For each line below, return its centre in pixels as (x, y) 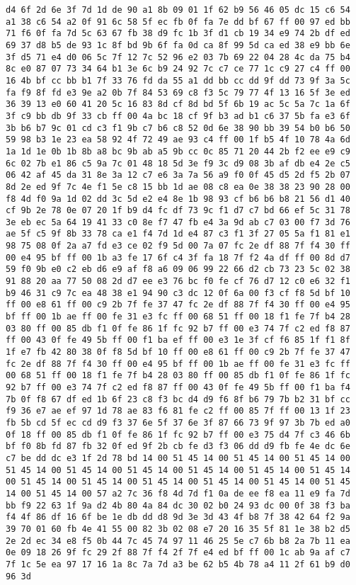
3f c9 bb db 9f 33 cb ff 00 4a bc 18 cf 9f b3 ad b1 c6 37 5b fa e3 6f (178, 116)
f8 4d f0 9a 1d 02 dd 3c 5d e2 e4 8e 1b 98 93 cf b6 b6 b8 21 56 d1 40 (178, 199)
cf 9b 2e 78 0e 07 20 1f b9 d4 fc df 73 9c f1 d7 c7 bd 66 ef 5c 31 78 (178, 211)
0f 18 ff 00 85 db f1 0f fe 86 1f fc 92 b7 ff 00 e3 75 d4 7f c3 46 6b (178, 435)
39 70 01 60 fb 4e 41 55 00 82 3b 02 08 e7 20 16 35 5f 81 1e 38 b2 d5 (178, 529)
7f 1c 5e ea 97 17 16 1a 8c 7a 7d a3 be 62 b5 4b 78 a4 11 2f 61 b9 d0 (178, 564)
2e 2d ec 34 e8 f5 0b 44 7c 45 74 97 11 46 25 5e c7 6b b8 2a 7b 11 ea (178, 541)
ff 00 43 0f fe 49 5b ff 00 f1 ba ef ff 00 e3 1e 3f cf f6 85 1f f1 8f (178, 340)
